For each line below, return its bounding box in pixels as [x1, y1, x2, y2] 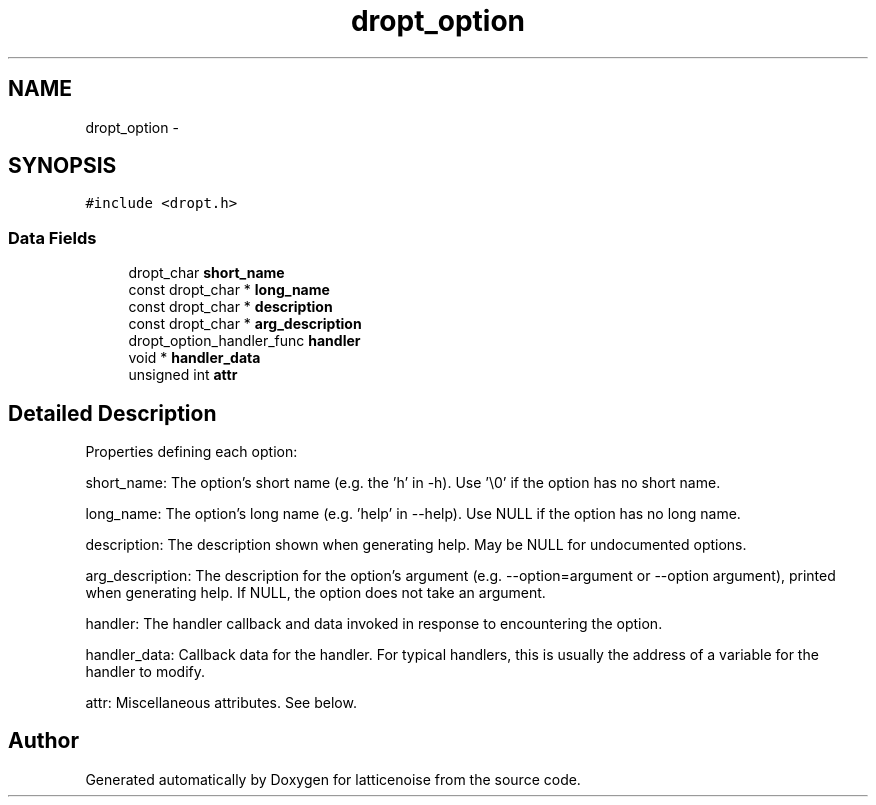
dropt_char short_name [128, 264, 285, 282]
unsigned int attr [128, 366, 238, 384]
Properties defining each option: [85, 443, 298, 461]
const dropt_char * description [128, 298, 333, 316]
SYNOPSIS [8, 153, 117, 179]
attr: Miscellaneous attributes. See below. [85, 694, 357, 712]
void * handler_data [128, 349, 261, 367]
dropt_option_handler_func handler [128, 332, 361, 350]
